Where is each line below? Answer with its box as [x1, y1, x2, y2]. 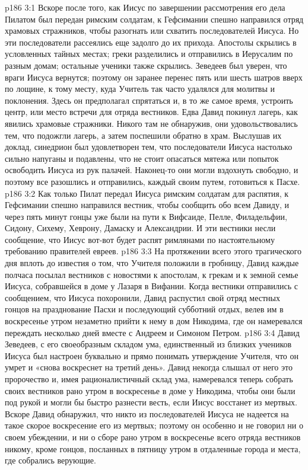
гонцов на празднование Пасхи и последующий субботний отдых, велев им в [5, 303, 284, 315]
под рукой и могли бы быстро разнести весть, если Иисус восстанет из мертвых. [5, 396, 297, 408]
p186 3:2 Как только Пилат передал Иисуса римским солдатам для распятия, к [5, 187, 289, 199]
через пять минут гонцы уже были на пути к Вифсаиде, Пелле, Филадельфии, [5, 210, 287, 222]
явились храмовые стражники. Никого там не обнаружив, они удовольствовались [5, 117, 298, 129]
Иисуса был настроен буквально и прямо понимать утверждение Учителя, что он [5, 349, 299, 362]
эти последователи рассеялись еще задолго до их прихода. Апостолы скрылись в [5, 36, 297, 48]
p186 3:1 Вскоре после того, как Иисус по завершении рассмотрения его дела [5, 1, 285, 13]
